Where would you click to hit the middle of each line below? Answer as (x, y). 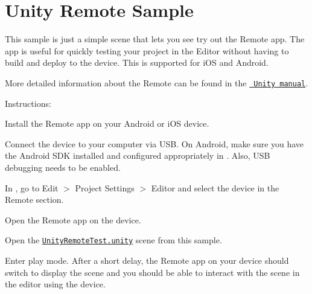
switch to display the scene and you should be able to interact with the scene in (152, 272)
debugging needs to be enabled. (63, 167)
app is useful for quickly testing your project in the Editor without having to (147, 50)
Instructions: (28, 103)
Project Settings (105, 187)
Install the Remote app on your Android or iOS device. (107, 123)
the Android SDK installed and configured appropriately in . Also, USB (138, 155)
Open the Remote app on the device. (73, 219)
